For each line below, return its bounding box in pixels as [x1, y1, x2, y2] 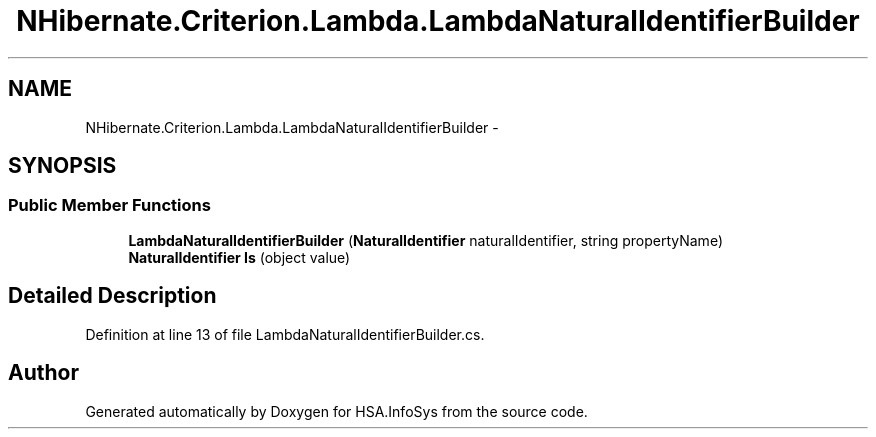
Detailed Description [8, 283, 217, 309]
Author [8, 360, 79, 386]
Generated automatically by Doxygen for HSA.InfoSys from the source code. [85, 402, 588, 420]
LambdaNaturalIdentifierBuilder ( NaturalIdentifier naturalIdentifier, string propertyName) [128, 231, 723, 249]
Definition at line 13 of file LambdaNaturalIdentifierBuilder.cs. [85, 325, 485, 343]
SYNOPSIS [8, 153, 117, 179]
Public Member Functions [8, 195, 211, 216]
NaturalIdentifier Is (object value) [128, 248, 351, 266]
